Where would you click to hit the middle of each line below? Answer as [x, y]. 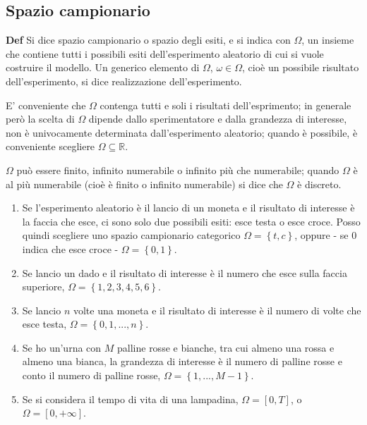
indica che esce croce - [70, 248]
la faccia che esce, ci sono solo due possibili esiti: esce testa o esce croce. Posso [191, 221]
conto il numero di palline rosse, [91, 375]
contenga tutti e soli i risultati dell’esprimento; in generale [225, 105]
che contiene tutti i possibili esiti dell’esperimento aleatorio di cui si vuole [165, 53]
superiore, [43, 287]
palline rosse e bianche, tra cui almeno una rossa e [226, 347]
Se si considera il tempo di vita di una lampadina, [130, 399]
